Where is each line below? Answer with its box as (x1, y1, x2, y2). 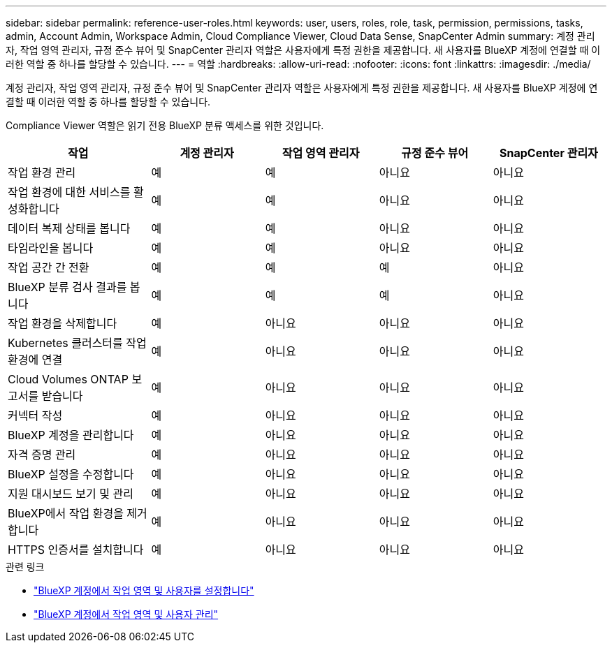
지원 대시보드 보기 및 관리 (8, 487, 133, 501)
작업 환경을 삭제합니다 (8, 316, 117, 330)
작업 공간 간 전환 (8, 260, 89, 274)
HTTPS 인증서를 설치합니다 (8, 543, 144, 557)
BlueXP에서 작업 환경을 (8, 506, 124, 520)
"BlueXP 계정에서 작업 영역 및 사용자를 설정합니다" (34, 584, 254, 596)
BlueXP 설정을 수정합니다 (8, 467, 134, 481)
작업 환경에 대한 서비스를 (8, 185, 131, 199)
